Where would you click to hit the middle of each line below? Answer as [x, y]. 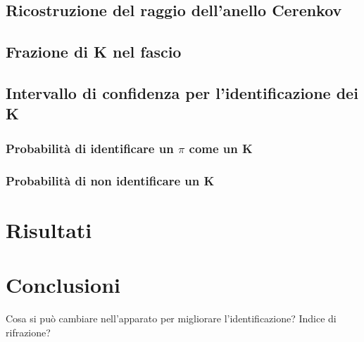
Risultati [49, 229]
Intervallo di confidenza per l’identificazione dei [182, 92]
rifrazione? [28, 332]
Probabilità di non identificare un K [110, 180]
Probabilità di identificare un [90, 148]
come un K [221, 148]
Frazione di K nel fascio [94, 52]
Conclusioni [63, 284]
